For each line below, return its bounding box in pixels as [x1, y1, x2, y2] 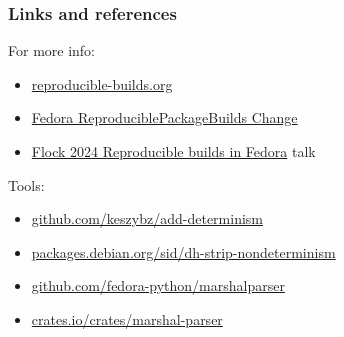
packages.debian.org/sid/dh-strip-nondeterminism [31, 241, 336, 262]
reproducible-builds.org [31, 73, 173, 94]
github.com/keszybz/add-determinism [31, 208, 263, 229]
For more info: [8, 40, 96, 61]
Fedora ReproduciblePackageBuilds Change [31, 107, 298, 128]
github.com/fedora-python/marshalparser [31, 275, 285, 296]
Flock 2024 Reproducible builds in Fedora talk [31, 141, 316, 161]
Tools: [8, 174, 45, 195]
